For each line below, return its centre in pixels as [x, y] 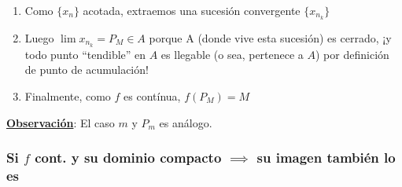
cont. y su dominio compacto [128, 158]
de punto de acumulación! [87, 70]
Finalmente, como [68, 95]
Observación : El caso [61, 122]
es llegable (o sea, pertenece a [232, 54]
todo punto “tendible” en [85, 54]
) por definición [352, 54]
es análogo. [186, 122]
